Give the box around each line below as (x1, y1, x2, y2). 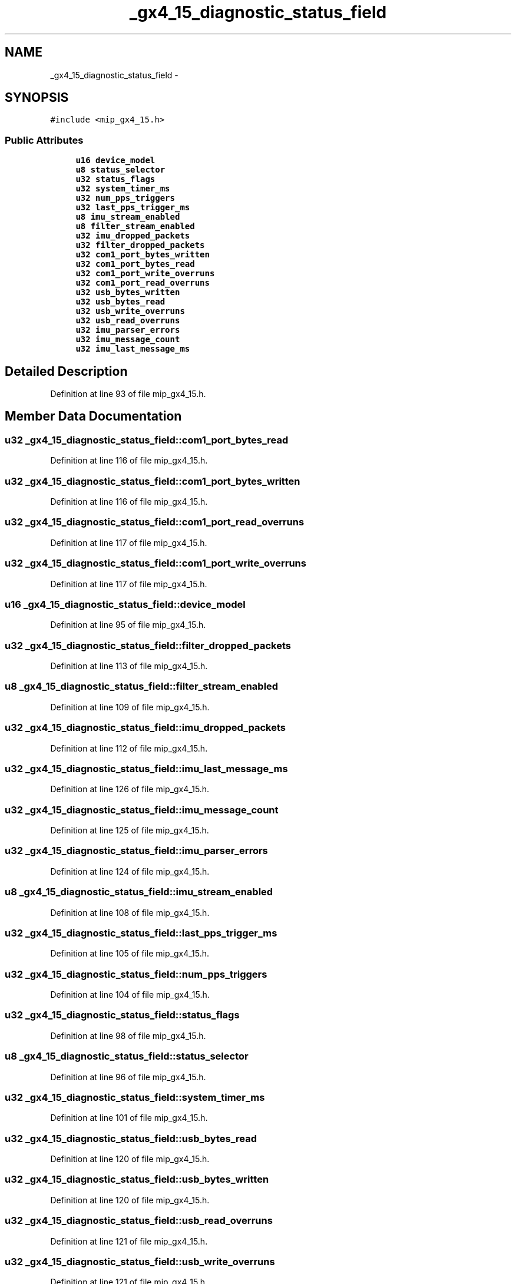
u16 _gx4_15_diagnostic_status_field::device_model (5, 598, 246, 610)
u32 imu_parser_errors (75, 325, 180, 335)
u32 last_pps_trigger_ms (75, 203, 190, 213)
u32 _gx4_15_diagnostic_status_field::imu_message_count (5, 803, 279, 816)
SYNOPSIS (5, 90, 69, 105)
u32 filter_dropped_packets (75, 240, 205, 250)
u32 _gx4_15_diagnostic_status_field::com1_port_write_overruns (5, 557, 306, 570)
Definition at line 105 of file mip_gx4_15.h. (50, 948, 210, 959)
